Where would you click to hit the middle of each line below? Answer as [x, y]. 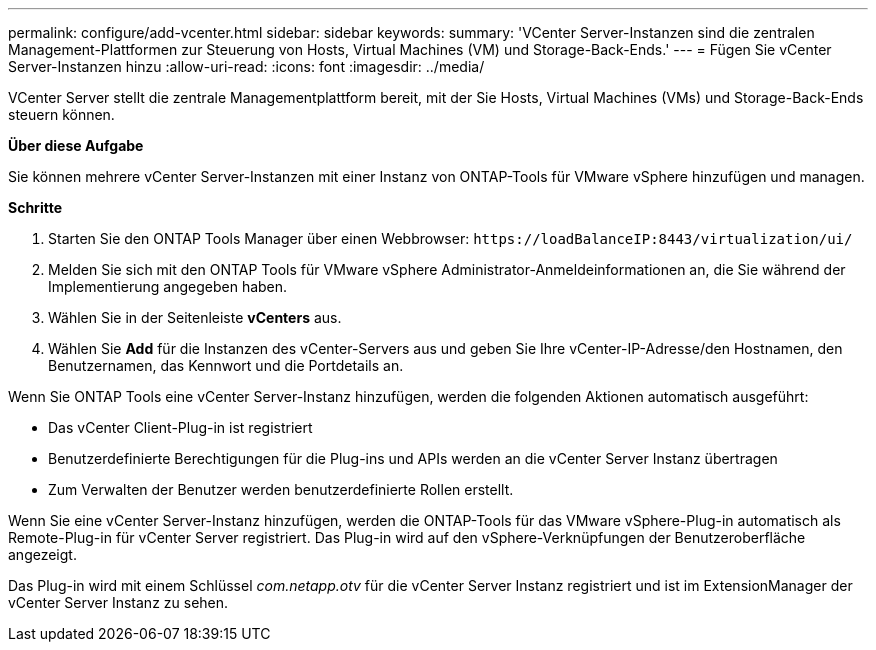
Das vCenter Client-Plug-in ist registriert [180, 427]
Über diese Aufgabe [76, 145]
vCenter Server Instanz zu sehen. [118, 602]
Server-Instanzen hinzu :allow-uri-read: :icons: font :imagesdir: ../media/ [246, 66]
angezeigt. [42, 554]
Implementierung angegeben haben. [168, 286]
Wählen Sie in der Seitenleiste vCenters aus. [195, 317]
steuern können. [61, 114]
